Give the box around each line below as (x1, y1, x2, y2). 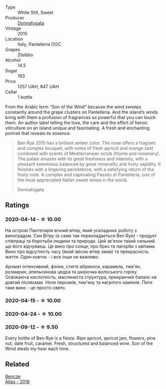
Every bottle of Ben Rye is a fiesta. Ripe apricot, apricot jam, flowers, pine (5, 335, 156, 341)
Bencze (5, 373, 21, 379)
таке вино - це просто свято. (5, 284, 66, 290)
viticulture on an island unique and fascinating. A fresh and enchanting (5, 125, 150, 131)
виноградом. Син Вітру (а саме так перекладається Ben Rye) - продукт (5, 233, 157, 239)
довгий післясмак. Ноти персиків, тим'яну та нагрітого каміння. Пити (5, 279, 153, 285)
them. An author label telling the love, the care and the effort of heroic (5, 120, 148, 126)
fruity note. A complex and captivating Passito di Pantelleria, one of (17, 172, 156, 177)
